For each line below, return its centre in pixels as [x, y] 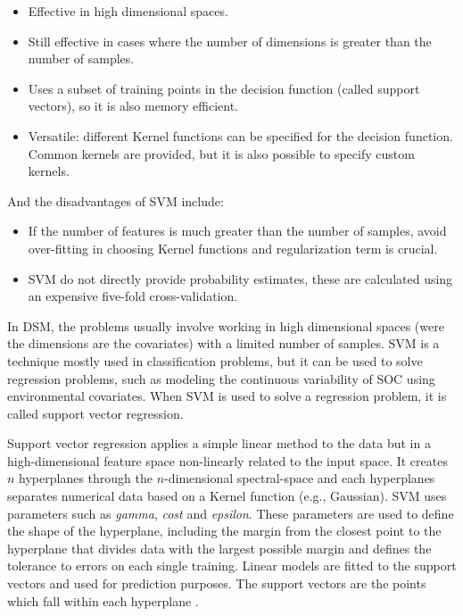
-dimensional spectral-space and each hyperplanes [300, 478]
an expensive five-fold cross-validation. [133, 296]
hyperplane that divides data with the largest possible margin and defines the [219, 548]
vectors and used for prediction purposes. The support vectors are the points [217, 583]
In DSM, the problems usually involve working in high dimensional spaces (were [226, 325]
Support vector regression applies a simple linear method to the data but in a [219, 443]
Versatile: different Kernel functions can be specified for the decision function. [240, 135]
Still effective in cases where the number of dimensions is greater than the [230, 41]
